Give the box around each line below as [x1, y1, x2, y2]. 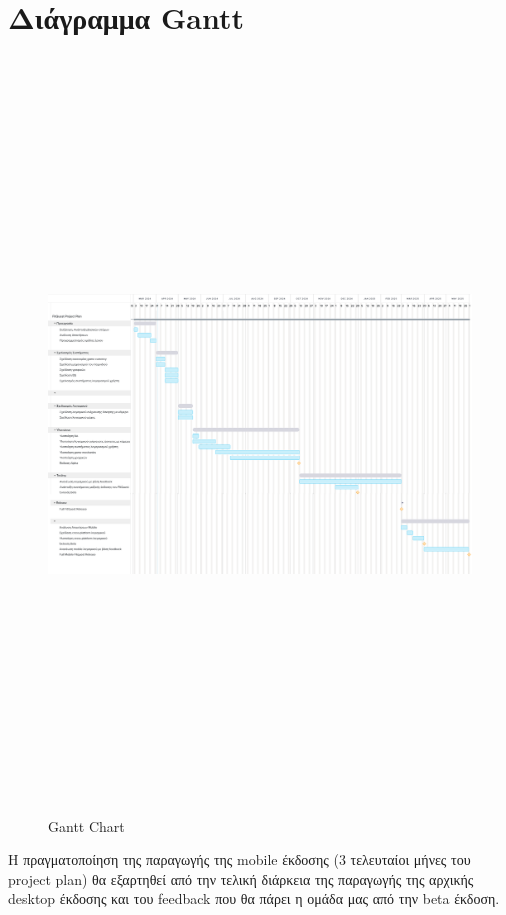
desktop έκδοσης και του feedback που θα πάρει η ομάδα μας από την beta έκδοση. [8, 888, 500, 909]
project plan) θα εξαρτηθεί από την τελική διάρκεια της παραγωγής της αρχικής [8, 868, 474, 889]
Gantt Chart [48, 815, 125, 836]
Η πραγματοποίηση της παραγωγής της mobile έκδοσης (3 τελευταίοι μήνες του [8, 849, 471, 870]
